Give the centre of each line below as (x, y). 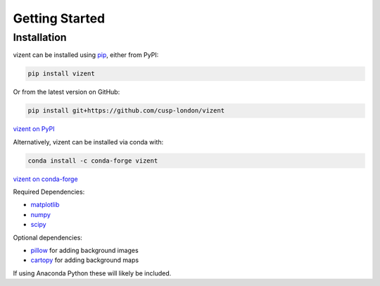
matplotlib (45, 205)
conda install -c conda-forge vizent (93, 161)
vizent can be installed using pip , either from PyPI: (86, 55)
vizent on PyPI (34, 129)
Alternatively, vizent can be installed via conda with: (88, 142)
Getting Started (59, 18)
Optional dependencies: (47, 237)
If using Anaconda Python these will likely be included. (92, 273)
